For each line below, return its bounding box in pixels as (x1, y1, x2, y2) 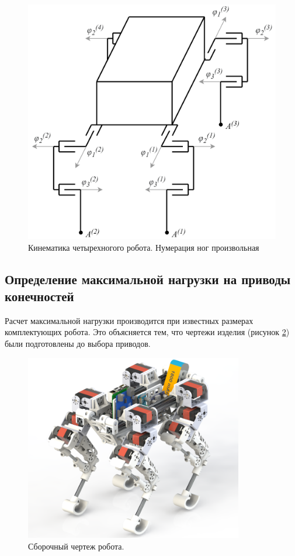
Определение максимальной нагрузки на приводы (5, 270, 291, 288)
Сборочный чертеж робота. (28, 540, 124, 552)
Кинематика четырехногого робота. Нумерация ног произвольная (28, 241, 259, 253)
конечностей (5, 286, 74, 305)
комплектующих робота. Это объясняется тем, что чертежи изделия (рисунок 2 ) (5, 326, 290, 338)
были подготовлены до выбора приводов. (5, 337, 151, 349)
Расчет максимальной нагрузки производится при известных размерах (5, 314, 254, 326)
